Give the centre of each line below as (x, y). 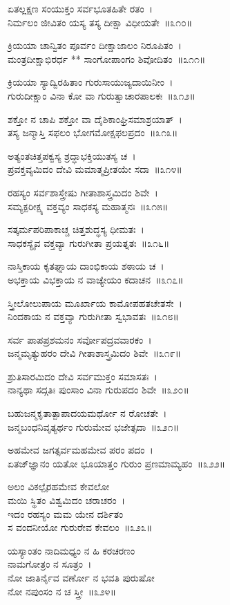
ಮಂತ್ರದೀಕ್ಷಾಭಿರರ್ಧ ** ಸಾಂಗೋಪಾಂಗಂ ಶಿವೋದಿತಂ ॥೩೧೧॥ (107, 58)
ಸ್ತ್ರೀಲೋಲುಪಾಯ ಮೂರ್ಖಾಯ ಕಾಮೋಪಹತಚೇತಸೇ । (95, 302)
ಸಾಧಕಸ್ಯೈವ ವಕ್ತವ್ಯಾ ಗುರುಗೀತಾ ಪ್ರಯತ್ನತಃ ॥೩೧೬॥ (89, 242)
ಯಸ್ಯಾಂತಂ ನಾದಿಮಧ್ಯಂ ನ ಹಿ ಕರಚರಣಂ (71, 550)
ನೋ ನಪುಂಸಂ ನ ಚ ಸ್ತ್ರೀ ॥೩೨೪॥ (62, 591)
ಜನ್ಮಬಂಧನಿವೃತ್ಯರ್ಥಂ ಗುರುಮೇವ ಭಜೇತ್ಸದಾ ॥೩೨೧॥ (94, 426)
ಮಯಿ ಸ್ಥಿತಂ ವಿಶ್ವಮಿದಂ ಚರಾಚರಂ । (67, 500)
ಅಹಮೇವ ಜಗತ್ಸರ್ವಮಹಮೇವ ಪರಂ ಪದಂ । (80, 450)
